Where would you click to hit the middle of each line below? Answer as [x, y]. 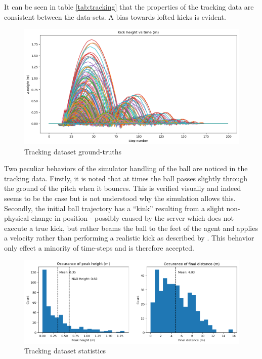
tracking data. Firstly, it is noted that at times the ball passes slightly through [126, 178]
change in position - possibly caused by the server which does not [133, 218]
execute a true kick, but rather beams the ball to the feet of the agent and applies [131, 228]
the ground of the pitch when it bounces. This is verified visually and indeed [123, 188]
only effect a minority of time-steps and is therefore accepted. [99, 248]
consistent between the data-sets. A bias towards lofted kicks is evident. [115, 16]
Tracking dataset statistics [65, 351]
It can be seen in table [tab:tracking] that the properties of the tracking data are [129, 7]
